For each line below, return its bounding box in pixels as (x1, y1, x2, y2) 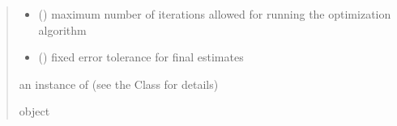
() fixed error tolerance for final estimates (38, 48, 244, 65)
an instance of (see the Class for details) (19, 75, 219, 92)
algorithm (38, 21, 87, 38)
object (19, 103, 50, 120)
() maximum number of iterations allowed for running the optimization (38, 6, 391, 22)
